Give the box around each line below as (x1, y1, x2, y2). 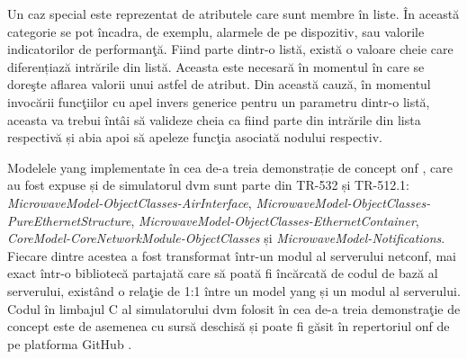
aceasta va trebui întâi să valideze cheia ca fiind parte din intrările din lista (7, 110, 421, 129)
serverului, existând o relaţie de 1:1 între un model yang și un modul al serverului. (7, 281, 461, 300)
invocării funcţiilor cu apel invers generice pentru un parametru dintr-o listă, (7, 92, 430, 111)
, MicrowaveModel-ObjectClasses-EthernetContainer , (130, 211, 419, 229)
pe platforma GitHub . (7, 334, 132, 353)
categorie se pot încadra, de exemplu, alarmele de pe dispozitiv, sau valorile (7, 22, 425, 40)
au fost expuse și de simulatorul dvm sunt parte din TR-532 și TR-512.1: (7, 175, 409, 194)
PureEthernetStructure (7, 211, 131, 229)
